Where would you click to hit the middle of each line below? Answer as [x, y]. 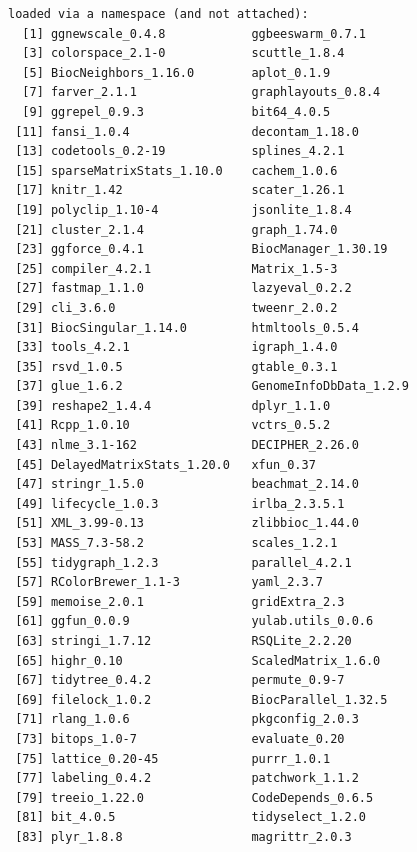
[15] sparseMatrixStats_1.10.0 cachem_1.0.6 [176, 170]
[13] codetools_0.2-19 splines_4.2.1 [180, 151]
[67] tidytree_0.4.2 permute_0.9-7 [180, 680]
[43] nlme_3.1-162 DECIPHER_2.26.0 [187, 445]
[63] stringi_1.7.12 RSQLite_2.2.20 [183, 641]
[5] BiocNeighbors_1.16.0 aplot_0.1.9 [176, 72]
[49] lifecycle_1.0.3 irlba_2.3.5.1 [180, 503]
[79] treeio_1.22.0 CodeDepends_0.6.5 [194, 797]
